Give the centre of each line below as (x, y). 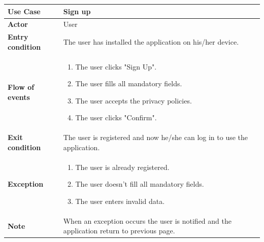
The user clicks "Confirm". (116, 117)
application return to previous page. (119, 231)
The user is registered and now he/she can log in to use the (156, 137)
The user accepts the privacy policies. (134, 100)
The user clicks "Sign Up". (116, 66)
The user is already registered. (122, 167)
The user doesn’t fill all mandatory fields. (140, 184)
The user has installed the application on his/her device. (151, 41)
